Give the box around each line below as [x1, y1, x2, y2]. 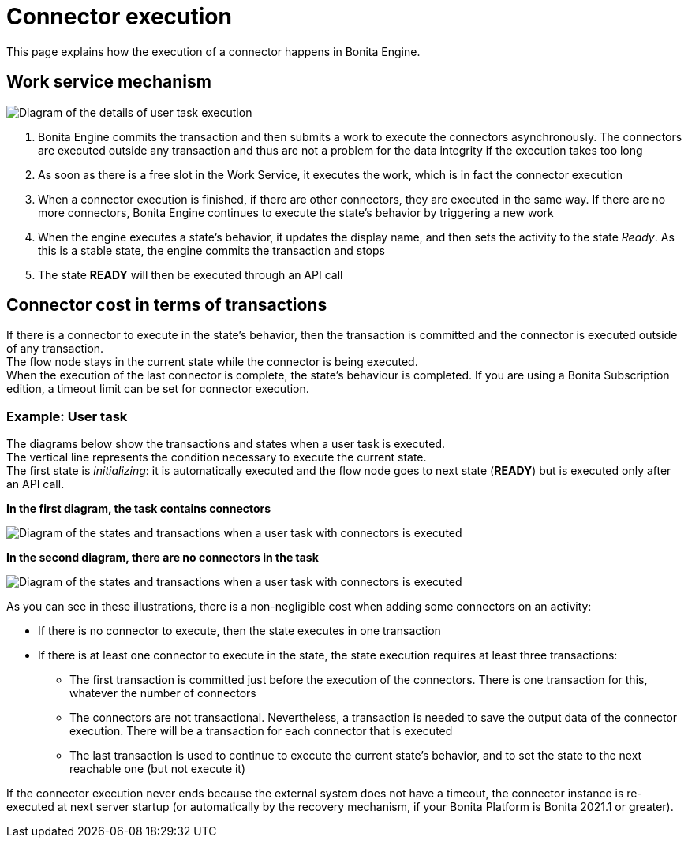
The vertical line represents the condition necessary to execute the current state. [6, 450, 427, 465]
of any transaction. [6, 342, 104, 356]
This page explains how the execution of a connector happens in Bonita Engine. [6, 44, 421, 58]
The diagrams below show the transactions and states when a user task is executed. [6, 437, 446, 451]
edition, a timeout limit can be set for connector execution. [6, 382, 309, 396]
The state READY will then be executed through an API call [38, 267, 343, 282]
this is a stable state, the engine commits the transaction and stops [38, 243, 385, 257]
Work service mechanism [6, 72, 211, 92]
